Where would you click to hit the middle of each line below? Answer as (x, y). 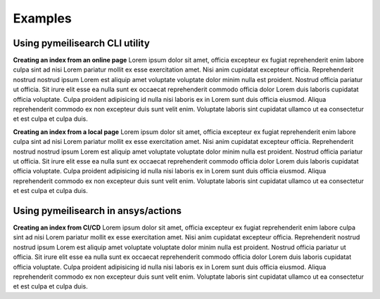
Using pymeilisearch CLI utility (82, 43)
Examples (42, 18)
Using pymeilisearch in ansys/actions (97, 211)
